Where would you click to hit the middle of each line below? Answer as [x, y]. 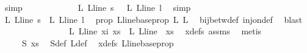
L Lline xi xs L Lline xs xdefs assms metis [165, 31]
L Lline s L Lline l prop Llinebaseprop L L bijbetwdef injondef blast [153, 19]
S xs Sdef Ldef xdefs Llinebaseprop [98, 42]
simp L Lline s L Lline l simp [98, 7]
